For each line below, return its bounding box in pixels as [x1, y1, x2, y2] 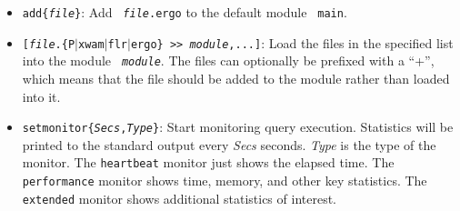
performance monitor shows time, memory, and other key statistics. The [22, 171, 427, 190]
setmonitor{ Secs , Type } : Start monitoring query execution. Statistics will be [22, 117, 454, 136]
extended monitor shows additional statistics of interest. [22, 188, 337, 207]
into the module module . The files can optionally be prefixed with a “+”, [22, 51, 435, 70]
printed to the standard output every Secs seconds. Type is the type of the [22, 135, 436, 154]
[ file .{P [22, 37, 75, 51]
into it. [22, 86, 61, 105]
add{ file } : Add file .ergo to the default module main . [22, 3, 347, 21]
